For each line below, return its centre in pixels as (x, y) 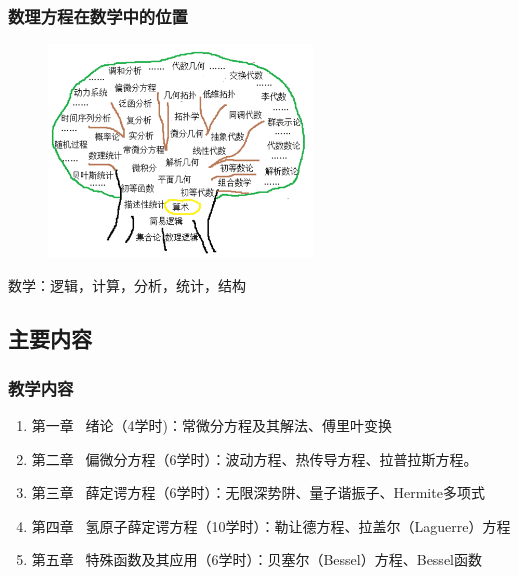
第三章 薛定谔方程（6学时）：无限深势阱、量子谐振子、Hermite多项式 (258, 492)
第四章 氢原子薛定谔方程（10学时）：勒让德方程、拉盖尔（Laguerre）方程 (271, 525)
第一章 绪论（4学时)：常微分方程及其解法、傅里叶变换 (211, 425)
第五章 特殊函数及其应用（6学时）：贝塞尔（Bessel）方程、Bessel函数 (256, 559)
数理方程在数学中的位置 (98, 15)
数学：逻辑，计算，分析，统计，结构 (127, 284)
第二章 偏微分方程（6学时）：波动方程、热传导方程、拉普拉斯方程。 (254, 458)
